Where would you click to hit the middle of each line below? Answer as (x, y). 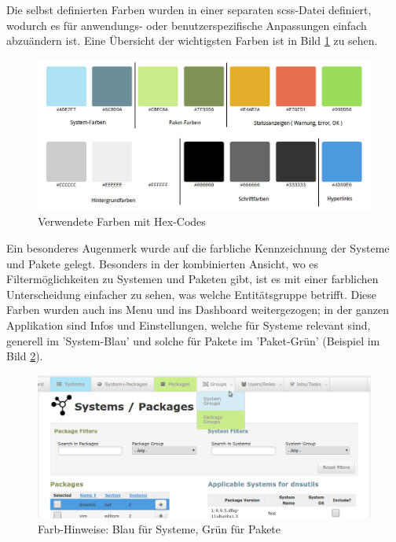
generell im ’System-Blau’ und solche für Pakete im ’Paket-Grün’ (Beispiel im (193, 340)
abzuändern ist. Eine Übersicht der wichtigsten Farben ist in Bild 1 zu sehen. (192, 41)
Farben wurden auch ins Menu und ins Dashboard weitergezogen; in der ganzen (198, 310)
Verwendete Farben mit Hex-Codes (122, 221)
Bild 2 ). (25, 356)
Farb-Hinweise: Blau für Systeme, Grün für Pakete (159, 529)
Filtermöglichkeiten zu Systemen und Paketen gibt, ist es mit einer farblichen (192, 279)
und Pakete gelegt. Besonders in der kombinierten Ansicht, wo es (163, 263)
